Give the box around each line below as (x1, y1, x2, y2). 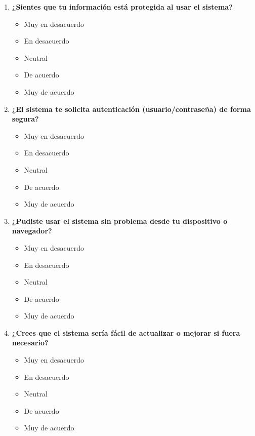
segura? (12, 113, 39, 124)
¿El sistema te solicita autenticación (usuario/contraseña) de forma (12, 103, 251, 114)
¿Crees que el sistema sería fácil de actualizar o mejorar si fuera (12, 327, 240, 338)
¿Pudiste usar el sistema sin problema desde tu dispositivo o (12, 215, 228, 226)
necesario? (12, 337, 49, 348)
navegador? (12, 225, 52, 236)
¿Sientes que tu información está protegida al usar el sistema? (12, 2, 233, 12)
